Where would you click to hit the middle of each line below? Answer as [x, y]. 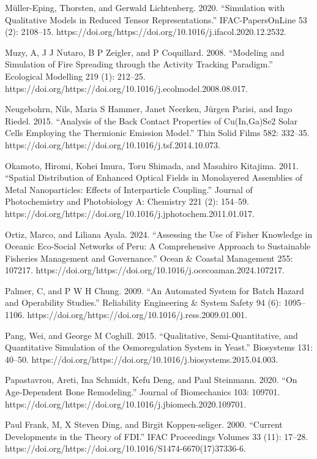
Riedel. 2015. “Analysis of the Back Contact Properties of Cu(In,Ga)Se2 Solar [151, 120]
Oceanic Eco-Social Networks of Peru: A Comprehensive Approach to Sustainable [158, 246]
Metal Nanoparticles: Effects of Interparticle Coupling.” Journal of [129, 189]
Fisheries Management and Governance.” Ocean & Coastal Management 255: [149, 258]
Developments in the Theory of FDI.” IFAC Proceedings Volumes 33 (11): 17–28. [157, 436]
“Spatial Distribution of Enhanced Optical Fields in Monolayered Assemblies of [154, 177]
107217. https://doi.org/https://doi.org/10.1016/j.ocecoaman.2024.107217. [145, 270]
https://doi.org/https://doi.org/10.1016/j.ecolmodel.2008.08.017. [126, 88]
